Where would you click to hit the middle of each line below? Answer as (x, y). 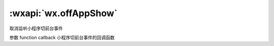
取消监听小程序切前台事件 (36, 28)
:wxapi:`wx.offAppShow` (63, 13)
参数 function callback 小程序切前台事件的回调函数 (62, 37)
